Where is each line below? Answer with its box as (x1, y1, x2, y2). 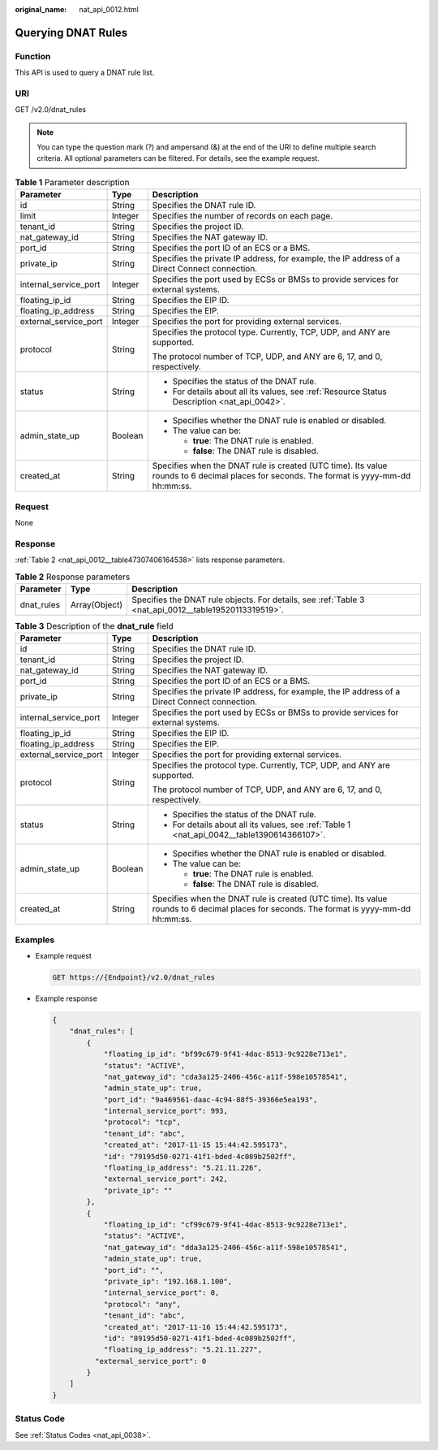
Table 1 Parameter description (15, 177, 130, 188)
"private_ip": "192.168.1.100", (103, 1276, 233, 1286)
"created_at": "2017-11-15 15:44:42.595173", (103, 1141, 288, 1149)
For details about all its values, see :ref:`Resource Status (172, 386, 387, 397)
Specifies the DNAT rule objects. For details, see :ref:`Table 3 (131, 594, 365, 605)
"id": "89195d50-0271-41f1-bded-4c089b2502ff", (103, 1333, 297, 1343)
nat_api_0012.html (79, 5, 140, 14)
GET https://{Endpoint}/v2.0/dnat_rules (52, 973, 215, 982)
